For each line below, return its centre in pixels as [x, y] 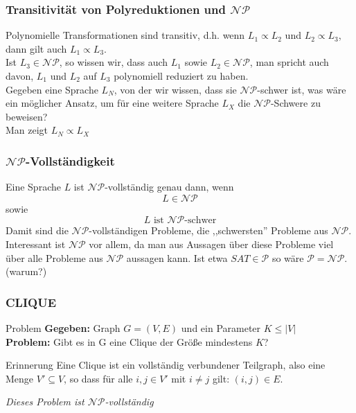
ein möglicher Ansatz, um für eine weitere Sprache [112, 103]
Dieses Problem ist [45, 402]
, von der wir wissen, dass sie [175, 89]
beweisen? [27, 116]
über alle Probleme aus [54, 257]
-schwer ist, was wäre [302, 89]
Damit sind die [37, 230]
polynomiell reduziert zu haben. [181, 76]
